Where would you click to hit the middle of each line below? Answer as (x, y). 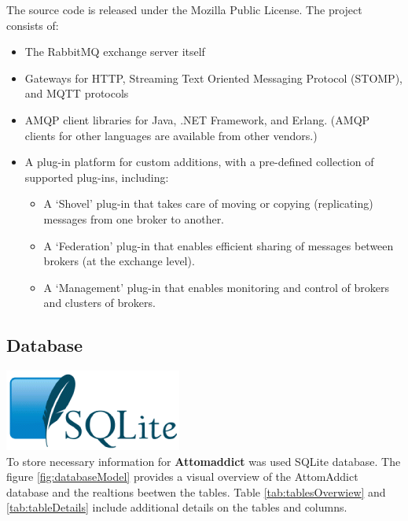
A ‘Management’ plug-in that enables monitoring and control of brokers (216, 287)
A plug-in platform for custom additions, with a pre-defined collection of (199, 162)
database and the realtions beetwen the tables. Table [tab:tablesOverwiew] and (196, 491)
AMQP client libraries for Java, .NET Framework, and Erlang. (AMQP (197, 119)
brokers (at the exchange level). (119, 261)
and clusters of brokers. (99, 303)
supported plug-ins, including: (97, 177)
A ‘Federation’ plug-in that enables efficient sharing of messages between (219, 245)
